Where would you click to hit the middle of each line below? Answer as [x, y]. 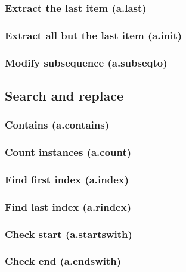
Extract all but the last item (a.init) [94, 35]
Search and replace [64, 95]
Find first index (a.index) [67, 179]
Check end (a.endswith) [63, 261]
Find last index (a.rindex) [68, 206]
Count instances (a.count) [68, 152]
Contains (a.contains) [57, 125]
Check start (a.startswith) [69, 234]
